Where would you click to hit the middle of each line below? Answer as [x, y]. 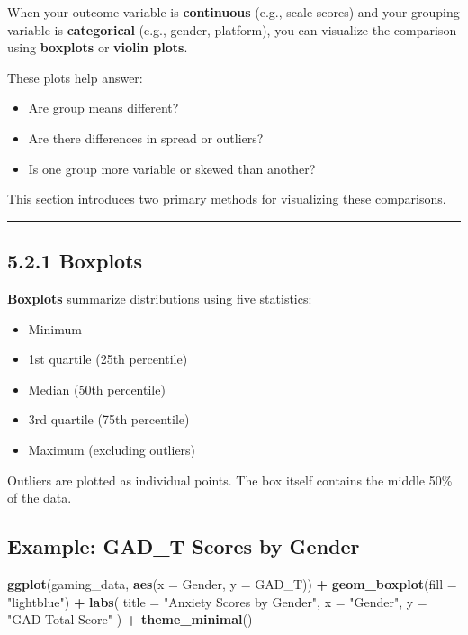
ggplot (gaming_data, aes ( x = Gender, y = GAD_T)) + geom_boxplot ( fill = [232, 583]
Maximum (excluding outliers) [112, 449]
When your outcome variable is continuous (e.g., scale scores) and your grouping [234, 12]
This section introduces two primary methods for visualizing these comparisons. [227, 199]
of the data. [40, 498]
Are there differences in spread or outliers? [146, 137]
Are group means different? [103, 108]
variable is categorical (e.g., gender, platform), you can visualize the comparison [232, 29]
